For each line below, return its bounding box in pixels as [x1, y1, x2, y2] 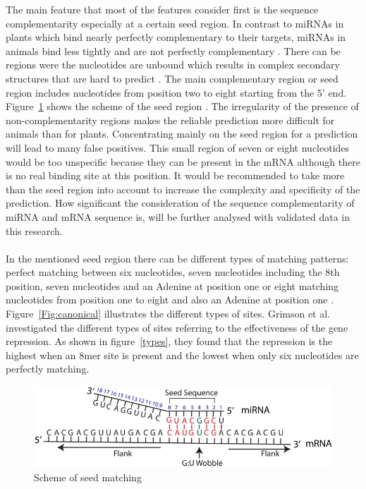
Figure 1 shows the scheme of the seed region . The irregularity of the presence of [6, 99, 359, 114]
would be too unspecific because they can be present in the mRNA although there [6, 154, 360, 169]
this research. [6, 223, 63, 238]
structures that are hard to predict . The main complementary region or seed [6, 71, 338, 85]
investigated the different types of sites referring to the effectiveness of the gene [6, 320, 348, 334]
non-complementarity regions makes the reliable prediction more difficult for [6, 112, 335, 127]
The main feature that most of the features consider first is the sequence [6, 2, 319, 16]
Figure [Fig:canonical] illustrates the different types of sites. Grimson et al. [6, 306, 331, 321]
